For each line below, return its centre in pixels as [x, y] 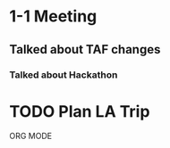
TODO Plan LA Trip [80, 111]
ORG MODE [30, 136]
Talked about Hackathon [64, 75]
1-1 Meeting [53, 16]
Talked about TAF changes [85, 49]
